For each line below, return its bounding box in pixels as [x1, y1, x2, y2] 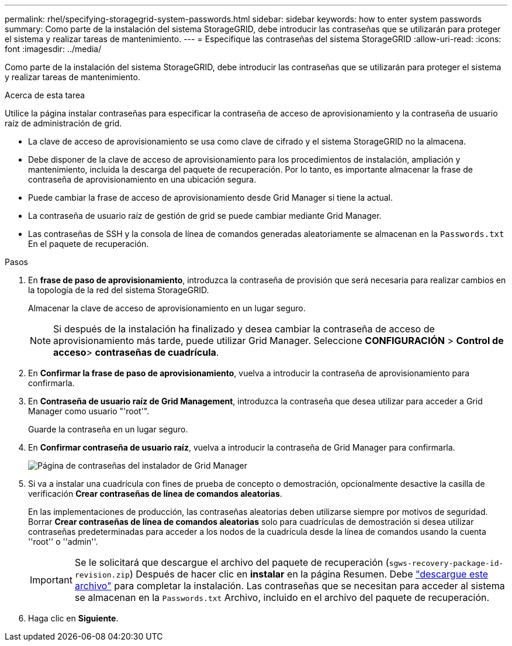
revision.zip [74, 571, 130, 579]
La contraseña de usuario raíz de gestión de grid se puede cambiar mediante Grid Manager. [28, 211, 382, 221]
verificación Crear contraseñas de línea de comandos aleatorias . [28, 489, 282, 499]
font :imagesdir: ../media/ [5, 44, 102, 54]
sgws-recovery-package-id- [389, 559, 504, 568]
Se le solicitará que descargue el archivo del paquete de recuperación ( [74, 556, 389, 568]
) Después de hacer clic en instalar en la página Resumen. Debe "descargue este [129, 568, 489, 580]
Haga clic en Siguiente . [28, 613, 119, 623]
